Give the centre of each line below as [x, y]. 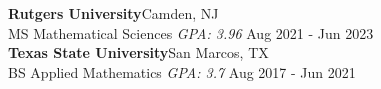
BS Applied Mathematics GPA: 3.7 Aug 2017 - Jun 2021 [182, 71]
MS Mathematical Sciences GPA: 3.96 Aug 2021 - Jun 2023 [191, 32]
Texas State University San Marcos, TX [138, 52]
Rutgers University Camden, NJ [113, 13]
